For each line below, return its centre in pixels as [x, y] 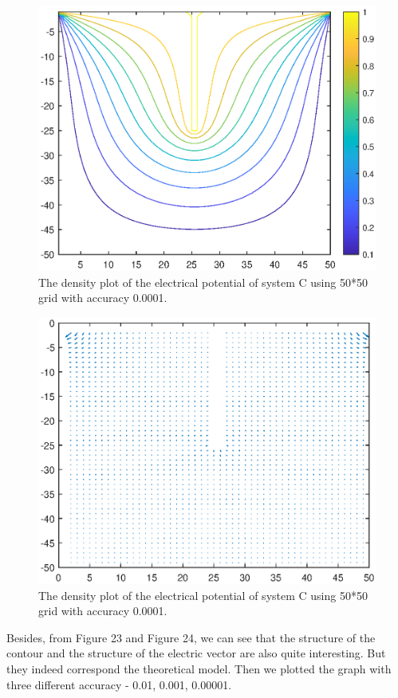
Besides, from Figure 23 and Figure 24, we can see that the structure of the [191, 637]
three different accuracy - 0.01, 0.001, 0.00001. [119, 684]
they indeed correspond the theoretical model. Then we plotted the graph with [199, 668]
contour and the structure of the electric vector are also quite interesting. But [196, 653]
